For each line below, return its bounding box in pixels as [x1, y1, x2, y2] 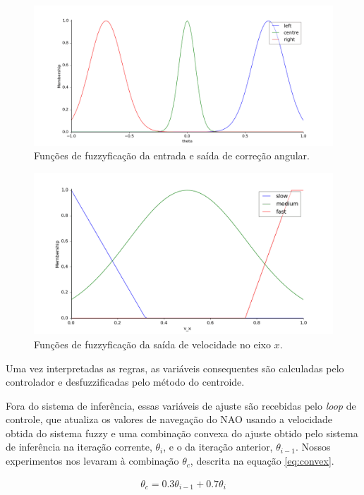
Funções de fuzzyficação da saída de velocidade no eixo [34, 336, 271, 351]
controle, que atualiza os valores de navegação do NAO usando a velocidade [6, 412, 333, 427]
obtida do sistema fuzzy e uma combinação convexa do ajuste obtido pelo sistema [6, 425, 358, 440]
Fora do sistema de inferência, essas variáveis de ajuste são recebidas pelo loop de [6, 398, 356, 412]
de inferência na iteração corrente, [6, 439, 152, 454]
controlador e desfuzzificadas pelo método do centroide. [6, 374, 245, 389]
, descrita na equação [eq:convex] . [190, 453, 334, 468]
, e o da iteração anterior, [163, 439, 273, 454]
